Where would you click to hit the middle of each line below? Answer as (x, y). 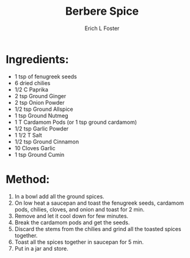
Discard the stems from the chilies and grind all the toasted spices (98, 229)
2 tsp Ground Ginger (40, 96)
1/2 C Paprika (31, 89)
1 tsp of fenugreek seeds (46, 76)
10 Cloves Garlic (35, 148)
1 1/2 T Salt (28, 135)
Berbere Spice (102, 11)
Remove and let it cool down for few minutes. (71, 216)
